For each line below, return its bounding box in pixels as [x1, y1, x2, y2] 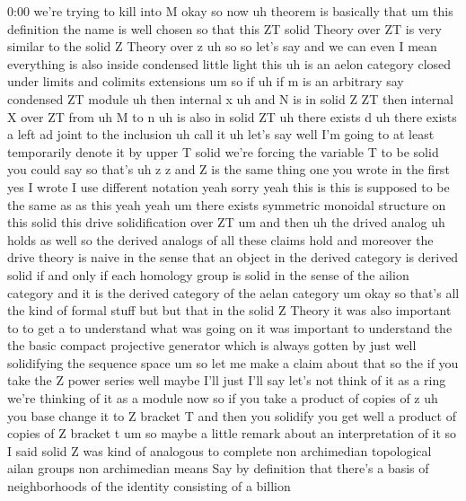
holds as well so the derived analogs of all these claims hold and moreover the [7, 230, 434, 249]
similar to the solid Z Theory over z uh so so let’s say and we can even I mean [7, 37, 437, 56]
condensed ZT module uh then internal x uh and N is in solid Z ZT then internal [7, 89, 453, 108]
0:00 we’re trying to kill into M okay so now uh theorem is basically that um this [7, 2, 453, 20]
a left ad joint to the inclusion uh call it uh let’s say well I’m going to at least [7, 125, 435, 144]
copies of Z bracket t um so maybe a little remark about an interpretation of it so [7, 424, 457, 443]
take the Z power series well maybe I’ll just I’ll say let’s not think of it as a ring [7, 371, 446, 390]
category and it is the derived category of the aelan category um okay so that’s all [7, 283, 460, 302]
